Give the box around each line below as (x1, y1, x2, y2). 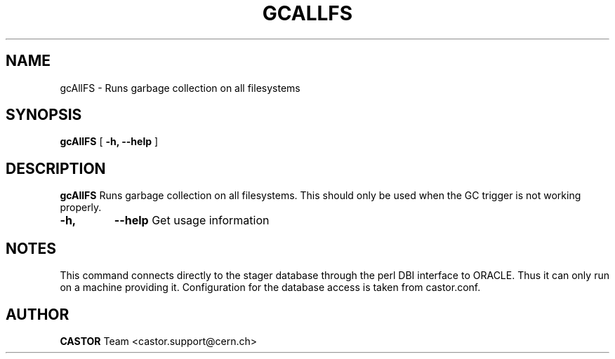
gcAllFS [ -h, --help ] (60, 135, 159, 148)
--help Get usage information (114, 213, 270, 228)
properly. (60, 201, 102, 214)
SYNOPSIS (6, 106, 82, 124)
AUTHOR (6, 305, 70, 323)
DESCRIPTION (6, 159, 106, 177)
